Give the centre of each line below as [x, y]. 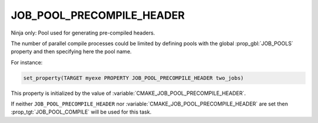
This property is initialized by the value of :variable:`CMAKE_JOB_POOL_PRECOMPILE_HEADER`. [128, 93]
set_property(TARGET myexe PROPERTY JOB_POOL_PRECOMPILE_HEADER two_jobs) [134, 78]
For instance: [27, 62]
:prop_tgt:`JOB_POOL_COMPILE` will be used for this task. [81, 112]
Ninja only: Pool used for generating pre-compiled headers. [83, 33]
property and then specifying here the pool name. [71, 52]
